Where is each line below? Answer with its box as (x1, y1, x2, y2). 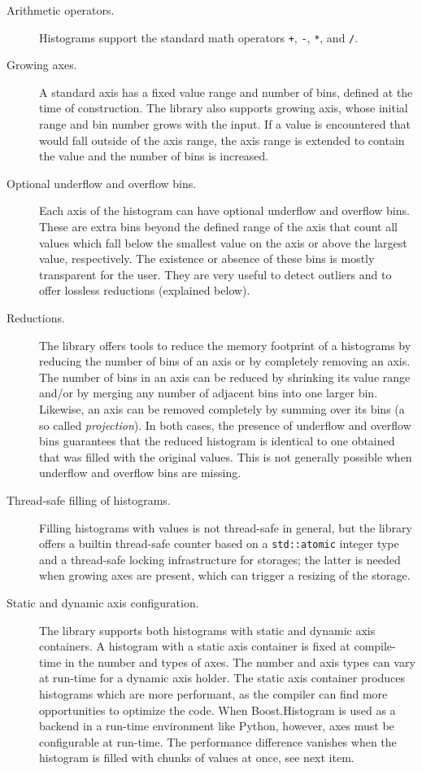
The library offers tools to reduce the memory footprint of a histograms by (39, 336, 411, 353)
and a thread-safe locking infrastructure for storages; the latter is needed (39, 550, 401, 567)
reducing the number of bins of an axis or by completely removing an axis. (39, 353, 411, 370)
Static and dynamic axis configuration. (7, 594, 199, 611)
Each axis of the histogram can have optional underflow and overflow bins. (39, 202, 410, 219)
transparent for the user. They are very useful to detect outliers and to (39, 265, 392, 283)
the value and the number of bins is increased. (39, 147, 269, 164)
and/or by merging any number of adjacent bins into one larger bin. (39, 384, 378, 401)
